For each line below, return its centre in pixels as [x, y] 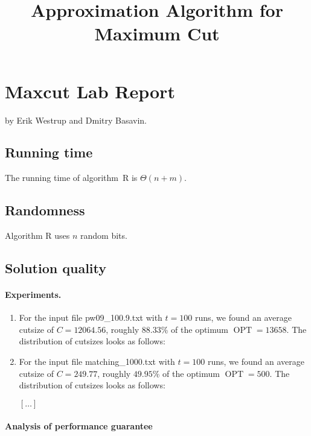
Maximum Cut [157, 33]
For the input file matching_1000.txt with [97, 362]
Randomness [45, 210]
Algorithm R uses [37, 235]
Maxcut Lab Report [90, 91]
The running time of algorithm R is [71, 178]
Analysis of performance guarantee [79, 426]
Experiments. [33, 295]
